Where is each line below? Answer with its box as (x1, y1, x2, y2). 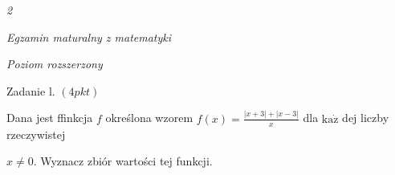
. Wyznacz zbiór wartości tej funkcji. (33, 153, 213, 169)
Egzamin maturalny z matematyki (6, 28, 172, 45)
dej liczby (342, 109, 389, 126)
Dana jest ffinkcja (6, 109, 93, 126)
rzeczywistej (6, 125, 66, 142)
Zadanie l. (6, 82, 55, 99)
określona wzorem (105, 109, 193, 126)
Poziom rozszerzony (6, 55, 103, 72)
